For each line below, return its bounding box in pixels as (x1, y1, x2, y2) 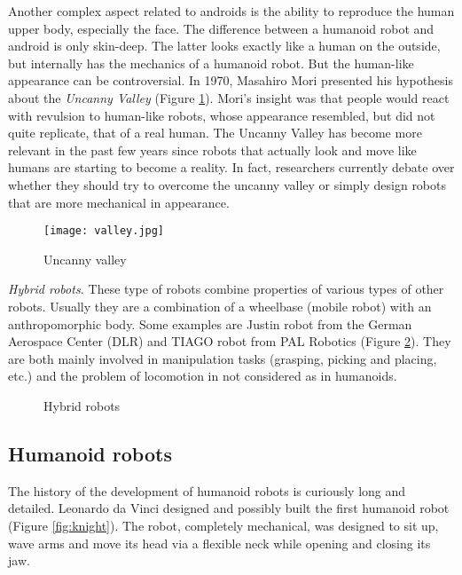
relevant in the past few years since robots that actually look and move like (8, 140, 417, 159)
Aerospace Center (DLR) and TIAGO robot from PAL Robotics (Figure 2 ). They (8, 332, 451, 351)
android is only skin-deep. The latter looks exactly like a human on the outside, (8, 36, 441, 55)
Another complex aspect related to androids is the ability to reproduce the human (8, 2, 455, 20)
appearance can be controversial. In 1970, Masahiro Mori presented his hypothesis (8, 71, 453, 90)
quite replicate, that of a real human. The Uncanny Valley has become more (8, 123, 422, 142)
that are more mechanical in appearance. (8, 193, 230, 211)
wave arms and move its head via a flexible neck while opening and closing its (8, 533, 431, 552)
